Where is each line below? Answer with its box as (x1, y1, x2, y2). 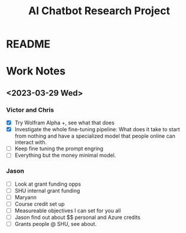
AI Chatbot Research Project (28, 4, 170, 18)
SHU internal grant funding (14, 187, 80, 194)
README (6, 37, 51, 51)
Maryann (14, 193, 37, 200)
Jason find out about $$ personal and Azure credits (14, 213, 141, 221)
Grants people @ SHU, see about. (14, 220, 97, 227)
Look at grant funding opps (14, 180, 81, 187)
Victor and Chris (6, 105, 54, 114)
